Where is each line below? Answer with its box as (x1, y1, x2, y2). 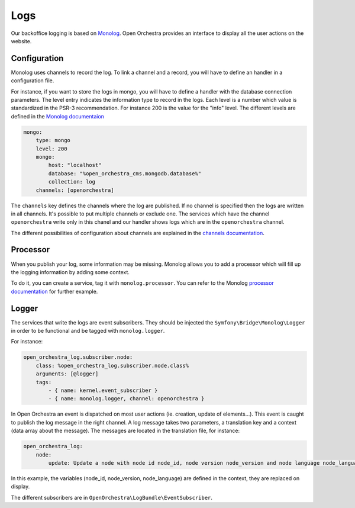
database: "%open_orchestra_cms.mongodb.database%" (48, 170, 202, 177)
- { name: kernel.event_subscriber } (48, 387, 158, 394)
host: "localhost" (48, 162, 102, 169)
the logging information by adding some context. (11, 268, 130, 275)
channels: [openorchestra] (35, 187, 115, 194)
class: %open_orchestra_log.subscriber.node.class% (35, 362, 189, 369)
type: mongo (35, 137, 71, 144)
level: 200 (35, 145, 67, 152)
